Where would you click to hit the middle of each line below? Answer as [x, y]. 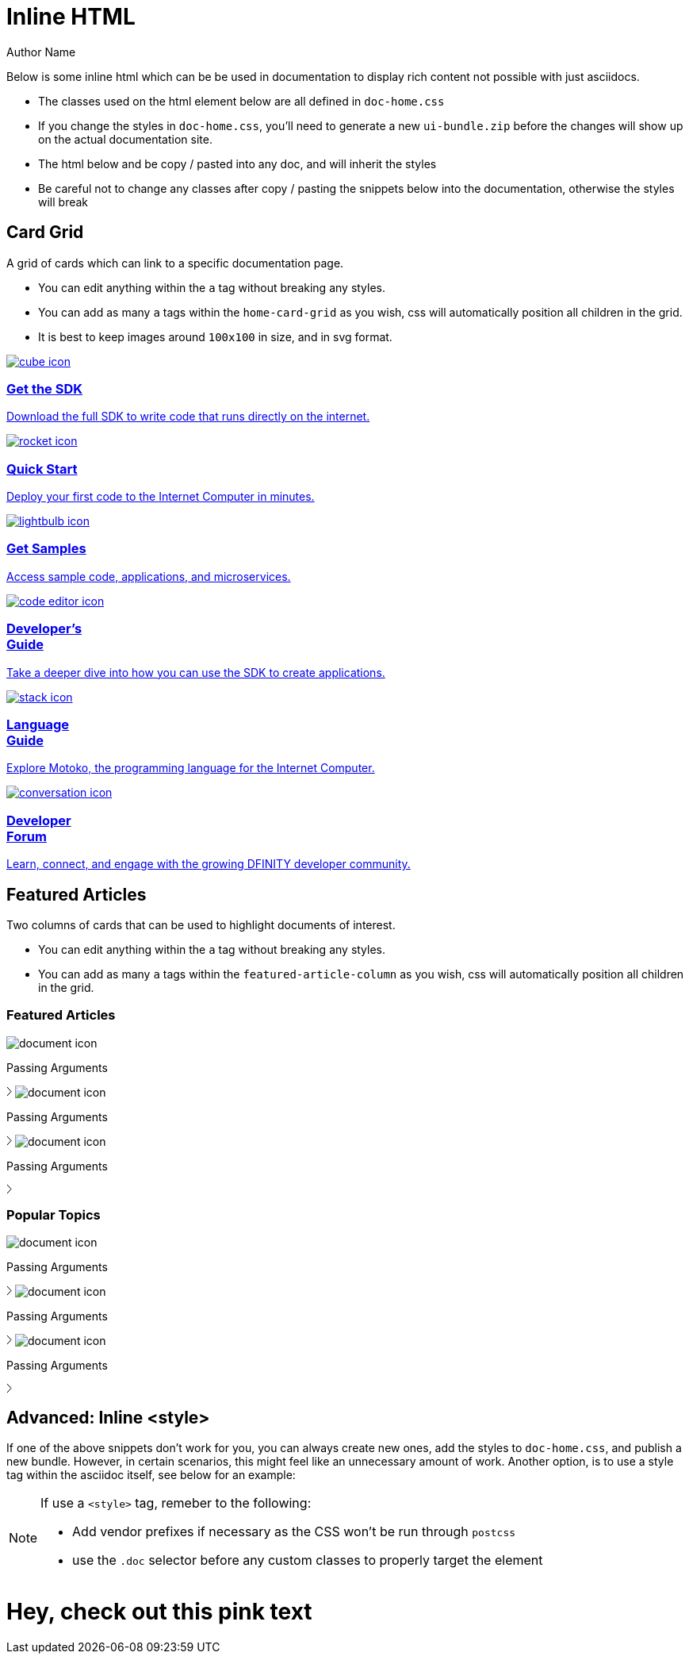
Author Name [41, 52]
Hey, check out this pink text [159, 1612]
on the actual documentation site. [125, 139]
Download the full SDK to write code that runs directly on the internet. [188, 417]
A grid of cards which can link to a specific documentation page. [175, 263]
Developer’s [44, 629]
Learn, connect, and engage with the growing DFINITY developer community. [209, 864]
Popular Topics [54, 1215]
